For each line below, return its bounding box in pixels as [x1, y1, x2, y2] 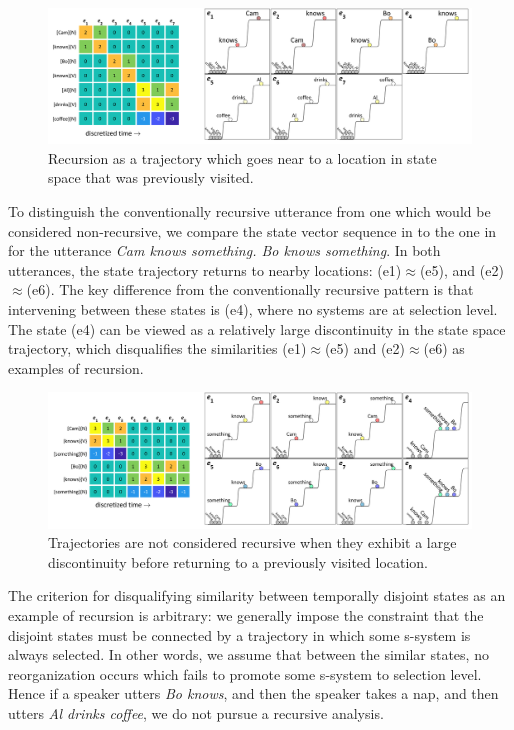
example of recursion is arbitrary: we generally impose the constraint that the [8, 604, 484, 625]
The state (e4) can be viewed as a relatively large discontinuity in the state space [8, 318, 506, 339]
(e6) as [423, 338, 465, 359]
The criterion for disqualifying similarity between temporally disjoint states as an [8, 585, 506, 606]
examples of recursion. [8, 357, 144, 378]
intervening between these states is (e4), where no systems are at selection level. [8, 298, 498, 319]
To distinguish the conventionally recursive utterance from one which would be [8, 201, 491, 221]
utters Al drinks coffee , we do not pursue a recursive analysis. [8, 702, 384, 723]
